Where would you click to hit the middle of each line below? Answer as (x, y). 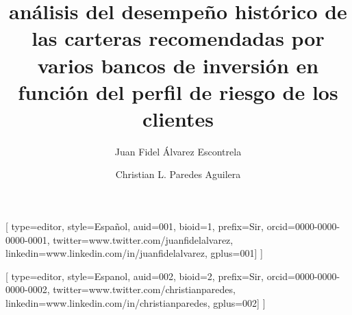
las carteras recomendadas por (178, 38)
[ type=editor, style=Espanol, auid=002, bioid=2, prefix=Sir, (135, 276)
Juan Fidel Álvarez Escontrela (178, 151)
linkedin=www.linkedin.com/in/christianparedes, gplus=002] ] (136, 303)
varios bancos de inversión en (178, 65)
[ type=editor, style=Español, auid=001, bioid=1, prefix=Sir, (135, 226)
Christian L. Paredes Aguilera (178, 174)
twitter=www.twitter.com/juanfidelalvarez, (143, 239)
